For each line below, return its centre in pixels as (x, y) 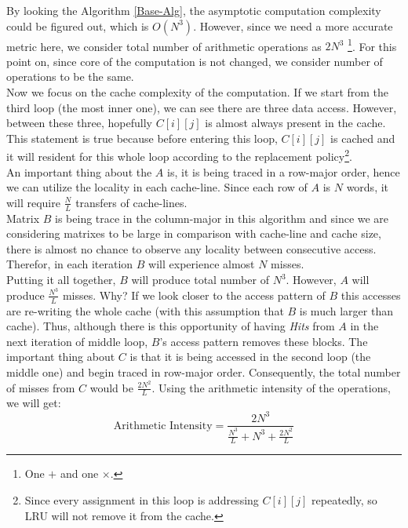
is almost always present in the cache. (295, 123)
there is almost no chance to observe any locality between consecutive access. (191, 248)
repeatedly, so (344, 499)
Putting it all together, (61, 280)
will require (33, 202)
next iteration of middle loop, (77, 341)
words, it (368, 187)
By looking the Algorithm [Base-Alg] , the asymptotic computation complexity (194, 10)
